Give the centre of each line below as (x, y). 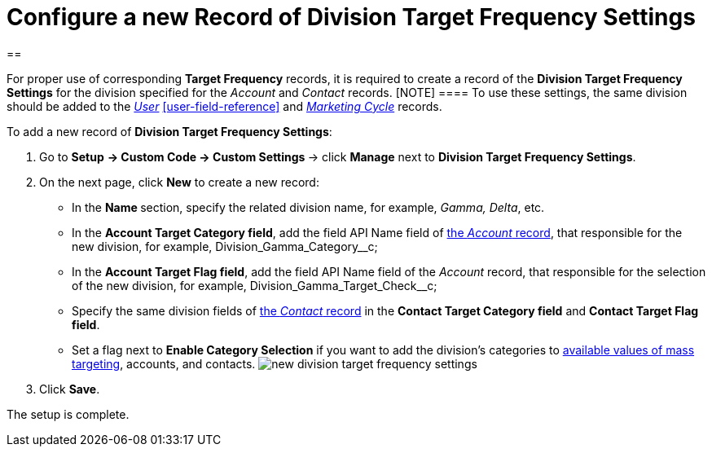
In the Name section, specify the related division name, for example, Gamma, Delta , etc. (308, 207)
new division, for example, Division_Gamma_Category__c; (225, 246)
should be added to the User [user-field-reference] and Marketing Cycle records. (224, 106)
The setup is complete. (68, 414)
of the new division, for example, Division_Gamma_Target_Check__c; (255, 285)
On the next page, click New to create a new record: (179, 182)
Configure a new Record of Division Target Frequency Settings (351, 17)
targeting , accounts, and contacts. (164, 363)
